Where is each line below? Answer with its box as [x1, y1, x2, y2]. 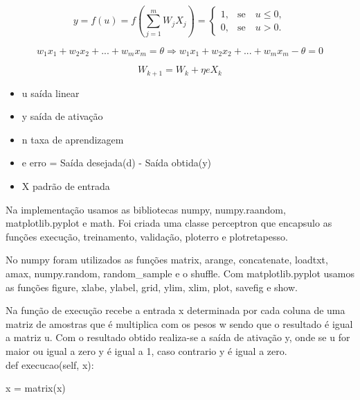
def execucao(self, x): [6, 357, 94, 372]
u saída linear [21, 85, 80, 100]
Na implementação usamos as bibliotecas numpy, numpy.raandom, [6, 202, 286, 216]
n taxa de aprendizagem [21, 132, 124, 146]
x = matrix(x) [6, 381, 66, 395]
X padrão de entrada [21, 179, 110, 193]
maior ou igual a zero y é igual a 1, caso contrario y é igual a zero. [6, 343, 287, 358]
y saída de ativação [21, 109, 103, 123]
